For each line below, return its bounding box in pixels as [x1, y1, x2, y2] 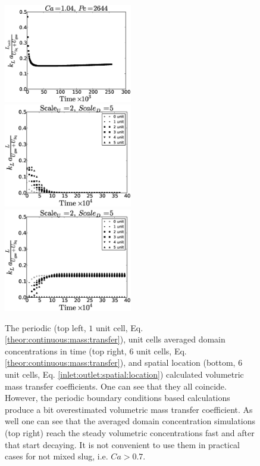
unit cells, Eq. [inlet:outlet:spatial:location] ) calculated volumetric [5, 368, 244, 381]
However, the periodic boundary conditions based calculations [5, 391, 230, 404]
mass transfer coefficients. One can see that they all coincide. [5, 379, 227, 392]
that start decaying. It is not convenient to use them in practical [5, 438, 240, 450]
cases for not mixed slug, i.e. [5, 450, 108, 462]
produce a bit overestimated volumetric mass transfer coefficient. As [5, 403, 253, 415]
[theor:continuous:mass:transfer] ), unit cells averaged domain [5, 333, 225, 345]
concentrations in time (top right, [5, 344, 127, 357]
